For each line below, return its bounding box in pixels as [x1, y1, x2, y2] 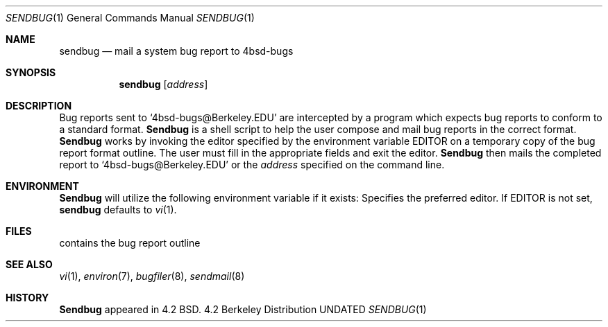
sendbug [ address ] [119, 78, 208, 90]
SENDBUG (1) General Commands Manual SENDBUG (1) [6, 12, 255, 24]
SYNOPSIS [6, 67, 56, 78]
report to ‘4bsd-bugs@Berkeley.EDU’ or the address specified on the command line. [59, 159, 445, 170]
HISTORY [6, 292, 49, 303]
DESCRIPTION [6, 100, 72, 112]
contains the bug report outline [59, 237, 201, 249]
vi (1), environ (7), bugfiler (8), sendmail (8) [59, 270, 245, 282]
